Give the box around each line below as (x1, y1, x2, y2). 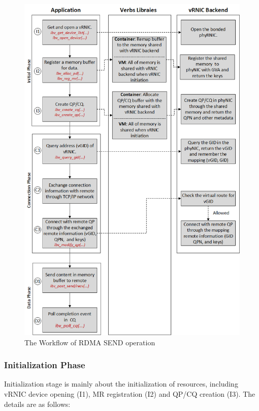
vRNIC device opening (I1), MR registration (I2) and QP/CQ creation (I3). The (4, 388, 255, 399)
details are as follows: (4, 398, 71, 409)
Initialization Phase (4, 359, 85, 371)
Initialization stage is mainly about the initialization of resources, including (4, 378, 238, 389)
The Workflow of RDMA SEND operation (24, 337, 155, 347)
